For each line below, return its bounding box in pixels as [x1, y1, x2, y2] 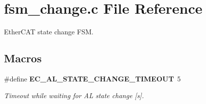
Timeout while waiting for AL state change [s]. [4, 90, 144, 100]
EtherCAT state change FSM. [4, 26, 93, 37]
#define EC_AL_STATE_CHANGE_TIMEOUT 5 [4, 73, 181, 83]
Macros [4, 51, 42, 66]
